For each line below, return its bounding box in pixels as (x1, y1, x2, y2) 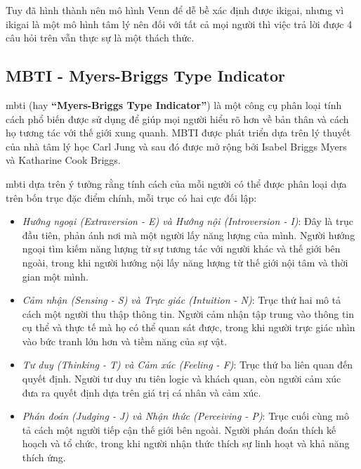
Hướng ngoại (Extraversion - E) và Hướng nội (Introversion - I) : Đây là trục (22, 214, 353, 229)
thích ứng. (22, 450, 66, 465)
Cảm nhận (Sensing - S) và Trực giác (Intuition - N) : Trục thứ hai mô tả (22, 293, 341, 307)
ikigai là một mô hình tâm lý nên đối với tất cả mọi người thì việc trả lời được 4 (6, 16, 353, 31)
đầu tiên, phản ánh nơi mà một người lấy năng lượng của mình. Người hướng (22, 227, 355, 242)
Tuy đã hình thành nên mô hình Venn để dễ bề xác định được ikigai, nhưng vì (6, 3, 344, 17)
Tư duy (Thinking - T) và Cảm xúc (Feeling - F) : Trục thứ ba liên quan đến (22, 357, 353, 372)
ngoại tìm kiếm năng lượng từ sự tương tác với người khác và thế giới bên (22, 241, 341, 256)
